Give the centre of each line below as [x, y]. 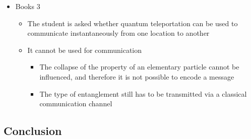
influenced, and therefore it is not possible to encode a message [137, 76]
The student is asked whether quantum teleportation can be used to [133, 23]
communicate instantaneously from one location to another [118, 33]
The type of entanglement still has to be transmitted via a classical [143, 93]
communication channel [76, 103]
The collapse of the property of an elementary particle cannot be [139, 67]
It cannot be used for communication [85, 50]
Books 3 [28, 6]
